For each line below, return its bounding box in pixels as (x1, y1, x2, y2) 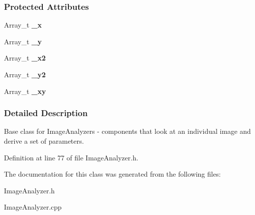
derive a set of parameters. (4, 136, 84, 146)
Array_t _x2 (4, 53, 46, 63)
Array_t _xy (4, 86, 46, 96)
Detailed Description (4, 107, 88, 119)
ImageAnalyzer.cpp (4, 202, 62, 212)
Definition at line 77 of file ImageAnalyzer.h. (4, 152, 138, 162)
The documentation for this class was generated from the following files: (4, 169, 221, 179)
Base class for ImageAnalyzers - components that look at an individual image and (4, 126, 251, 136)
